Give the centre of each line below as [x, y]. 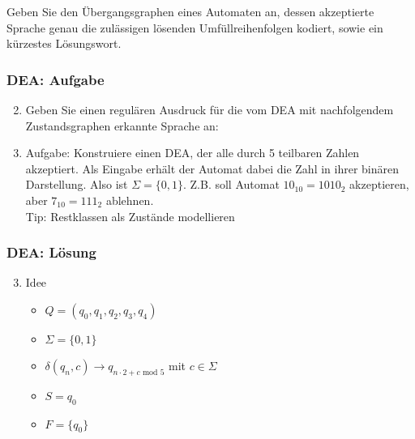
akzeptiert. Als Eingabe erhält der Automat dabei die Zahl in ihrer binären [212, 168]
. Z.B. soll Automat [231, 184]
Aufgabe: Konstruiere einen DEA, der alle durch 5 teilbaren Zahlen [193, 153]
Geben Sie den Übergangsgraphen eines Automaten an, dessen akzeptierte [190, 11]
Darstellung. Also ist [77, 184]
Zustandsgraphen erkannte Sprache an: [122, 125]
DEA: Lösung [51, 252]
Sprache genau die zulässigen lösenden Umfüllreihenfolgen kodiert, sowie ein [195, 27]
